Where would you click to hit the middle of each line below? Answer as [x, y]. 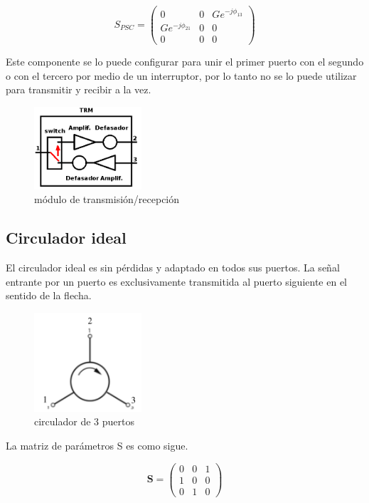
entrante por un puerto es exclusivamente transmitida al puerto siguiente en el [176, 281]
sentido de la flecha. [49, 295]
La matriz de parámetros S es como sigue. [97, 445]
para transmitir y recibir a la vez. [79, 89]
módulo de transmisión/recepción [107, 199]
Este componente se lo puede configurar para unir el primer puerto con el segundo [185, 62]
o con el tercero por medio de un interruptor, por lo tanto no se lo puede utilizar [181, 75]
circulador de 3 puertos [84, 421]
